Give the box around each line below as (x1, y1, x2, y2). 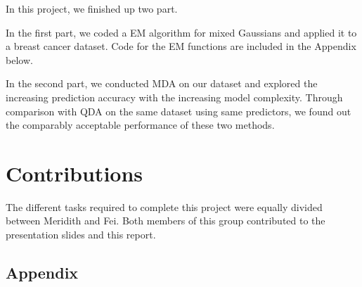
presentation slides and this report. (6, 227, 156, 242)
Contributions (6, 158, 143, 187)
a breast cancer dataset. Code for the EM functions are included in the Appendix (6, 39, 356, 53)
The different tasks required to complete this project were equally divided (6, 199, 323, 214)
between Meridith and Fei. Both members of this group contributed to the (6, 213, 325, 228)
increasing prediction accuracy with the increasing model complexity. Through (6, 89, 343, 104)
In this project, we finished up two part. (6, 1, 178, 15)
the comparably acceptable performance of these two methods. (6, 117, 275, 132)
